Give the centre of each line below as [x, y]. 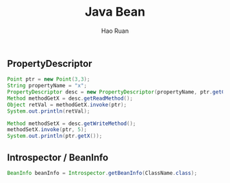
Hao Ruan [115, 31]
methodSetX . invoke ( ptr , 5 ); [47, 130]
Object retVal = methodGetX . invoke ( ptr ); [67, 104]
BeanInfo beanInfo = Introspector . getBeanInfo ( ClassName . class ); [102, 173]
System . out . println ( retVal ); [49, 111]
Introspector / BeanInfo [58, 157]
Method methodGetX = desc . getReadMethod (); [70, 98]
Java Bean [115, 12]
